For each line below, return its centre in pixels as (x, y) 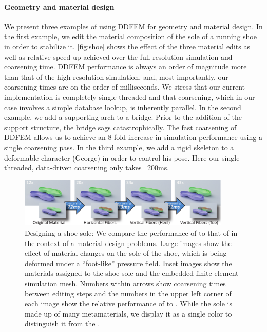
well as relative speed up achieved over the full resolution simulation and (118, 56)
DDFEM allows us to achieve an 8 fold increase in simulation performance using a (133, 137)
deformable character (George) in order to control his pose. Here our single (122, 157)
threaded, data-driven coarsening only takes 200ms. (87, 168)
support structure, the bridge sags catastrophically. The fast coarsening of (120, 127)
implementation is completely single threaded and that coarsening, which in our (130, 97)
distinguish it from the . (62, 324)
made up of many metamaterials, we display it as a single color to (128, 313)
